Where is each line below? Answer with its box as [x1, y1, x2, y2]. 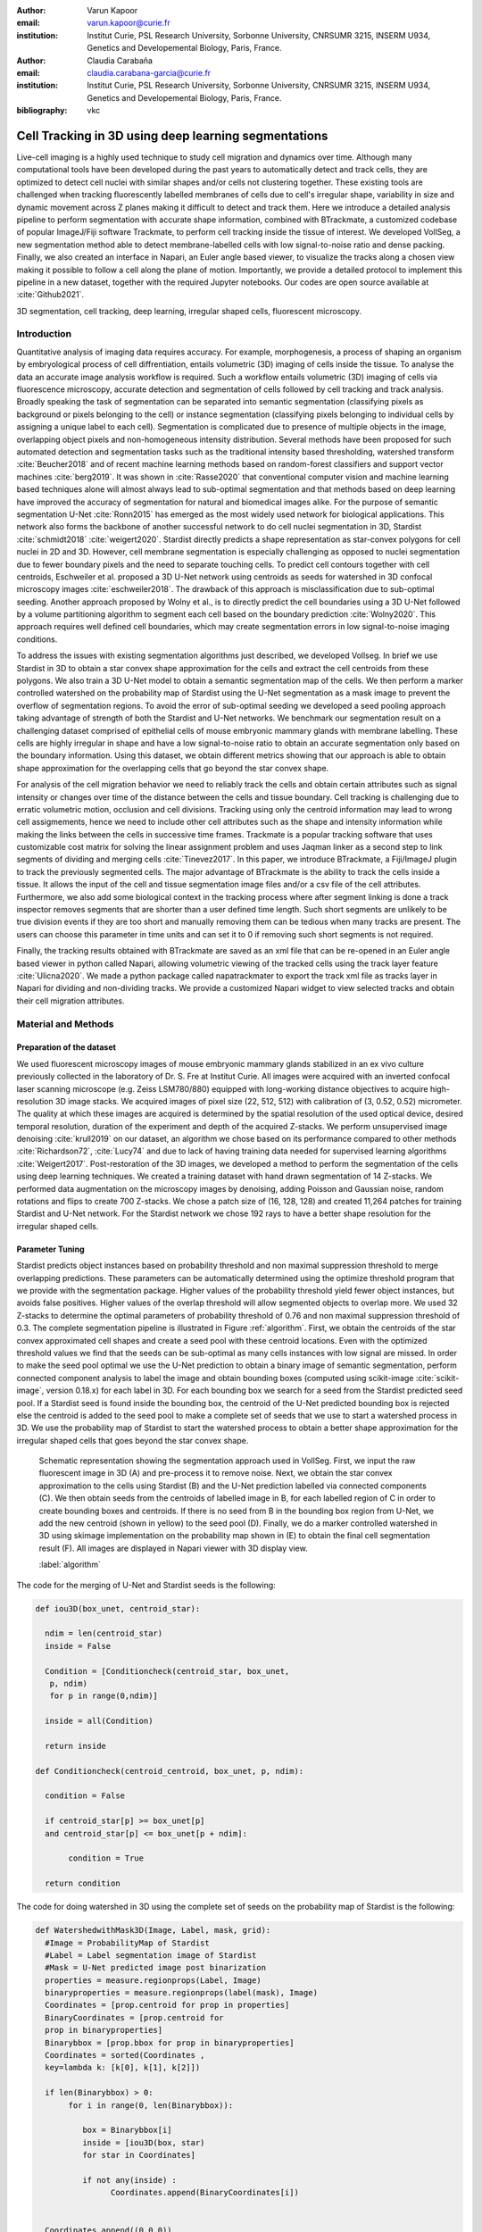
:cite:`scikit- [415, 1372, 460, 1383]
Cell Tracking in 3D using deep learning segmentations [16, 128, 328, 143]
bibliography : [16, 105, 68, 116]
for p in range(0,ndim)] [49, 1691, 158, 1701]
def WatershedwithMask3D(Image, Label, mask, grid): [35, 1925, 271, 1936]
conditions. [16, 634, 58, 645]
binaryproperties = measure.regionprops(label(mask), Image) [45, 1987, 319, 1998]
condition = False [45, 1791, 125, 1801]
